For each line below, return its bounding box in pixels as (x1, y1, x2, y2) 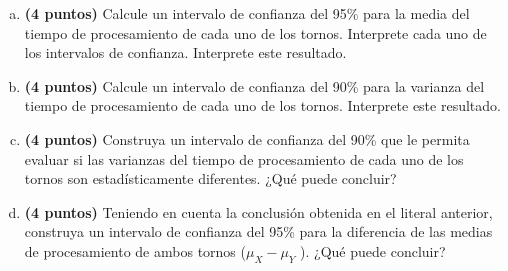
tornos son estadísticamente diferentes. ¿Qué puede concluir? (24, 168, 397, 189)
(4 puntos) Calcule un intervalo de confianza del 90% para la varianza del (24, 75, 485, 96)
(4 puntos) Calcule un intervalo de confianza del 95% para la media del (24, 3, 470, 23)
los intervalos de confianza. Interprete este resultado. (24, 42, 347, 63)
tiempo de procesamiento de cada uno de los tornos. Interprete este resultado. (24, 95, 501, 116)
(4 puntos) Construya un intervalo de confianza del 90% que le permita (24, 128, 470, 149)
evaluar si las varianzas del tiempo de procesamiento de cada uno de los (24, 148, 464, 169)
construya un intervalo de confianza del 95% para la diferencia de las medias (24, 221, 493, 242)
